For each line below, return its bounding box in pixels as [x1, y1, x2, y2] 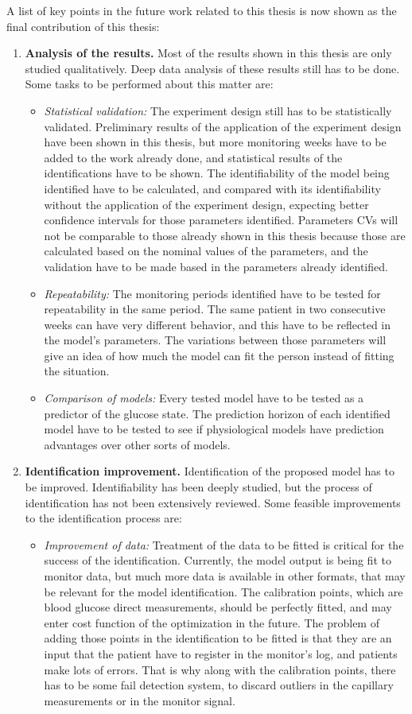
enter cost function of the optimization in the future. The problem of [44, 614, 379, 631]
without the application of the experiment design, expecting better [44, 196, 369, 212]
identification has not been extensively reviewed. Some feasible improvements [25, 494, 401, 510]
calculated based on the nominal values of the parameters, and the [44, 243, 368, 259]
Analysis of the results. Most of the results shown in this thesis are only [25, 45, 392, 61]
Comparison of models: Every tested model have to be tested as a [44, 390, 364, 406]
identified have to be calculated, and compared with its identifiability [44, 180, 381, 196]
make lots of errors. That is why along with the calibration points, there [44, 661, 396, 677]
